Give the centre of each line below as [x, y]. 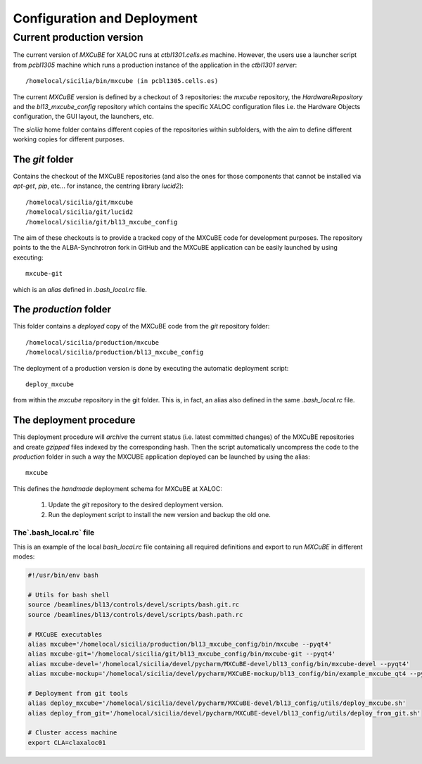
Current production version [78, 37]
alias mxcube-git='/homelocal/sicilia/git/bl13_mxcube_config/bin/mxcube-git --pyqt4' [182, 654]
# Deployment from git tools [78, 693]
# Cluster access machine [72, 733]
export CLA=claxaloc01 [67, 743]
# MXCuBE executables [65, 634]
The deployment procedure [74, 420]
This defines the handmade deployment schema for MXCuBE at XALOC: [118, 488]
